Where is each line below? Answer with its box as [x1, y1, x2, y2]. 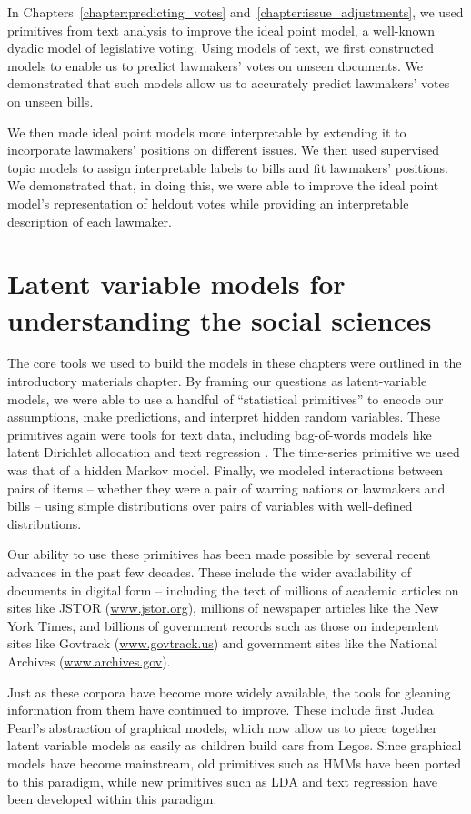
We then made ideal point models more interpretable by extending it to [7, 122, 406, 141]
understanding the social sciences [7, 300, 432, 338]
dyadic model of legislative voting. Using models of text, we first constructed [7, 38, 435, 57]
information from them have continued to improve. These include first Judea [7, 700, 434, 719]
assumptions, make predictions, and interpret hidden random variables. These [7, 407, 440, 426]
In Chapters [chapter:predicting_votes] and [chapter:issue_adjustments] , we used [7, 3, 464, 21]
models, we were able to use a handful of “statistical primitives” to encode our [7, 389, 444, 408]
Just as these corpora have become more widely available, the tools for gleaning [7, 682, 451, 701]
